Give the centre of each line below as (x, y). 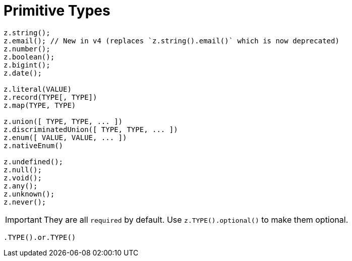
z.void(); (23, 178)
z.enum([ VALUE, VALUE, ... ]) (65, 137)
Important (23, 219)
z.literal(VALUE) (38, 89)
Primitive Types (57, 11)
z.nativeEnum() (34, 145)
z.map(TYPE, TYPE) (40, 105)
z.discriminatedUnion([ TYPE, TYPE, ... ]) (91, 129)
